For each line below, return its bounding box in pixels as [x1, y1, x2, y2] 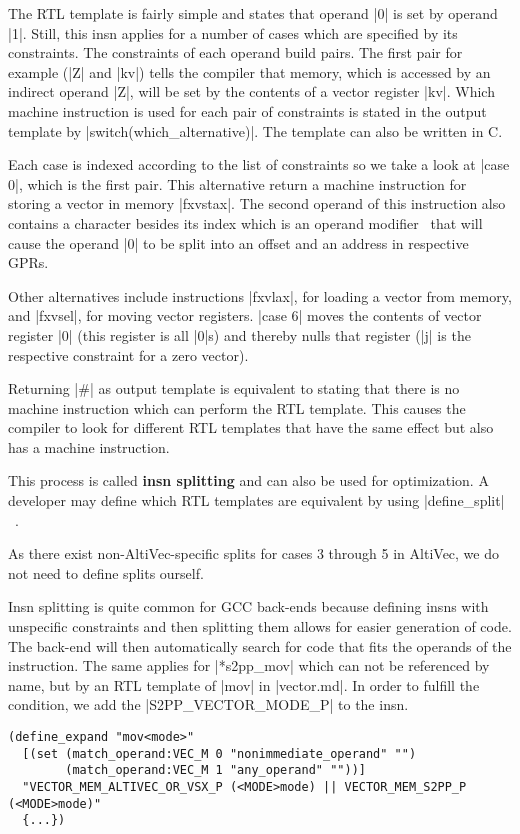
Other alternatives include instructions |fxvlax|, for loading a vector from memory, [8, 285, 512, 306]
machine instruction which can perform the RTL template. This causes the [8, 397, 466, 418]
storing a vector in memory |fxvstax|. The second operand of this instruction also [8, 193, 506, 214]
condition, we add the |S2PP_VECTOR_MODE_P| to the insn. [8, 694, 409, 715]
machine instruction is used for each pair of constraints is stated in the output [8, 100, 487, 121]
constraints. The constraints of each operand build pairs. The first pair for [8, 42, 463, 63]
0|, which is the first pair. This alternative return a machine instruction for [8, 173, 467, 194]
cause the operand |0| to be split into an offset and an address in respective [8, 232, 469, 253]
